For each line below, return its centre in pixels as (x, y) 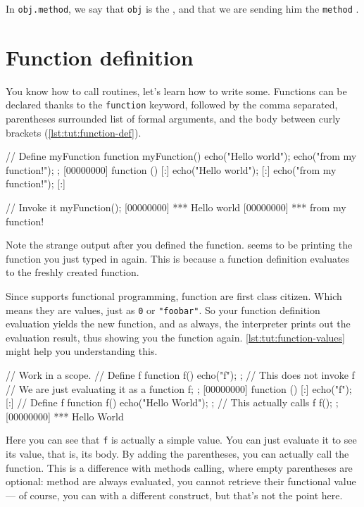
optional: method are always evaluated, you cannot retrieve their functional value (181, 481)
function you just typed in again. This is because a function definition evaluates (178, 258)
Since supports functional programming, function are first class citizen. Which (174, 295)
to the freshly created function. (73, 272)
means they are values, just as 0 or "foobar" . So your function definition (163, 309)
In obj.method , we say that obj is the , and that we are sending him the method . (182, 8)
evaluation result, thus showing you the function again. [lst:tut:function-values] (175, 337)
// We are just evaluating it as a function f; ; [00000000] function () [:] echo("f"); (179, 388)
